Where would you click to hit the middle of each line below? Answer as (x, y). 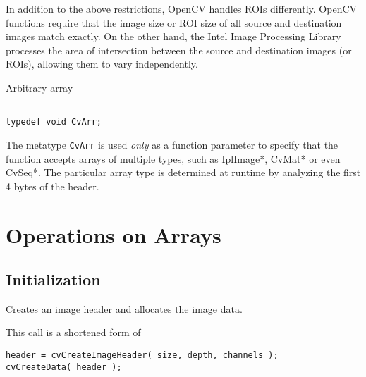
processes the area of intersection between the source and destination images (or (179, 50)
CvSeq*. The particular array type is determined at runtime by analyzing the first (183, 172)
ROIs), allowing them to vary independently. (102, 64)
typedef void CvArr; (54, 122)
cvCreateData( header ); (64, 367)
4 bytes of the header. (53, 186)
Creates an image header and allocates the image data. (124, 308)
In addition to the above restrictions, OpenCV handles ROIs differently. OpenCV (182, 8)
